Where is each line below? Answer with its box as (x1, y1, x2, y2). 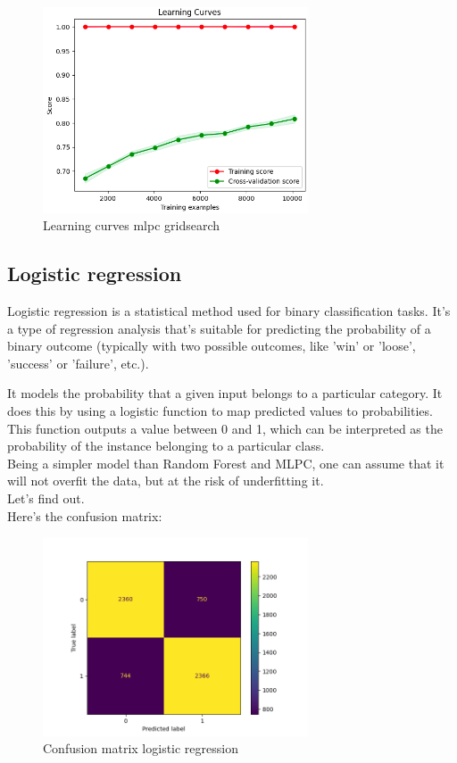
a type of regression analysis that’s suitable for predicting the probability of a (7, 319, 431, 337)
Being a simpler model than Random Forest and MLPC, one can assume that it (7, 453, 445, 472)
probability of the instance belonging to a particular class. (7, 436, 325, 455)
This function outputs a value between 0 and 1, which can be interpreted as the (7, 419, 443, 437)
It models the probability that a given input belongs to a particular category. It (7, 384, 443, 402)
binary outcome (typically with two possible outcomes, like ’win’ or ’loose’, (7, 336, 416, 355)
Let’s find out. (7, 488, 85, 507)
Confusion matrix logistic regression (43, 739, 238, 758)
